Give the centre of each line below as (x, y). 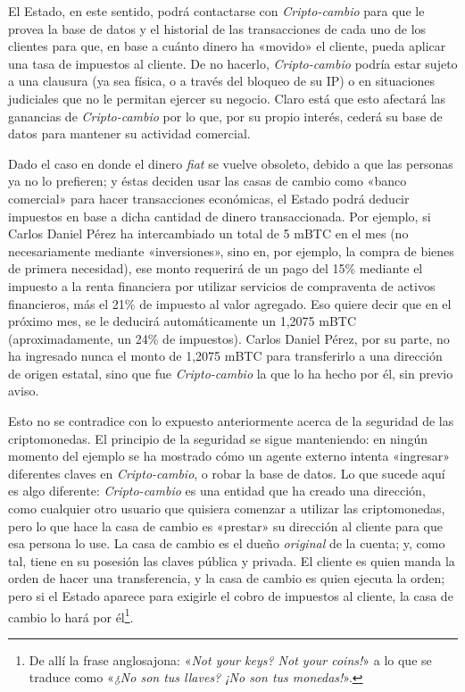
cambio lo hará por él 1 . (71, 615)
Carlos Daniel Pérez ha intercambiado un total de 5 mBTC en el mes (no (208, 233)
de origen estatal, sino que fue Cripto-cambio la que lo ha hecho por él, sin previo (231, 373)
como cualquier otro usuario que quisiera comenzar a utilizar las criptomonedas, (227, 509)
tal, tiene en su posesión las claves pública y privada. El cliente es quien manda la (232, 560)
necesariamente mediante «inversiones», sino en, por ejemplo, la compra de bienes (231, 250)
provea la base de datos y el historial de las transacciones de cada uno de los (217, 28)
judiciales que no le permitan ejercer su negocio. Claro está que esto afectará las (227, 98)
